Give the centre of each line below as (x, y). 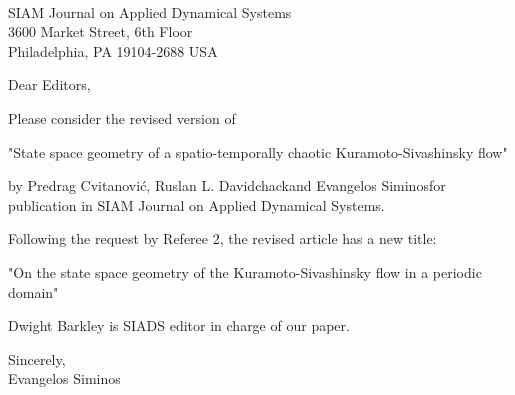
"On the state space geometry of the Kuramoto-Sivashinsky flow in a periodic (245, 271)
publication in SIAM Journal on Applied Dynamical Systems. (196, 204)
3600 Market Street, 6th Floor (100, 31)
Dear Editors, (49, 84)
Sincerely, (37, 358)
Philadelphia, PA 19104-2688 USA (113, 50)
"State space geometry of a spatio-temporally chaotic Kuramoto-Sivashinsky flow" (258, 151)
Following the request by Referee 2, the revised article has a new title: (222, 238)
